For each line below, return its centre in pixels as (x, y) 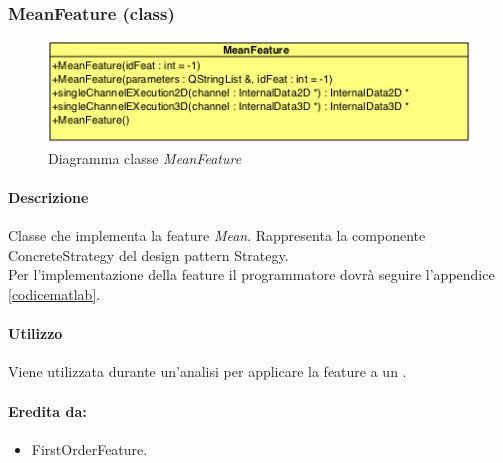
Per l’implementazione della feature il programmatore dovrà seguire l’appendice (251, 274)
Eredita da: (47, 410)
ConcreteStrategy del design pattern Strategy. (148, 254)
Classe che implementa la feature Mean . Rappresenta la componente (217, 235)
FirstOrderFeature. (89, 448)
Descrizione (48, 197)
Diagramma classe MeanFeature (145, 157)
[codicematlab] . (54, 294)
